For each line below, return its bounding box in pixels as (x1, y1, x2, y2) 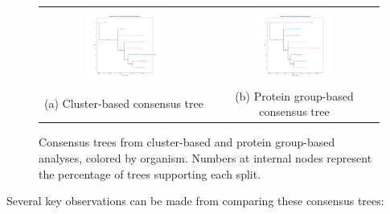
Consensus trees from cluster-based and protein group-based (39, 134, 335, 150)
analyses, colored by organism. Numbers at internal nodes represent (39, 149, 372, 166)
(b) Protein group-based (235, 87, 354, 104)
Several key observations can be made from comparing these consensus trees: (6, 192, 384, 209)
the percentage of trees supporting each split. (39, 165, 261, 182)
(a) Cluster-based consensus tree (44, 95, 203, 112)
